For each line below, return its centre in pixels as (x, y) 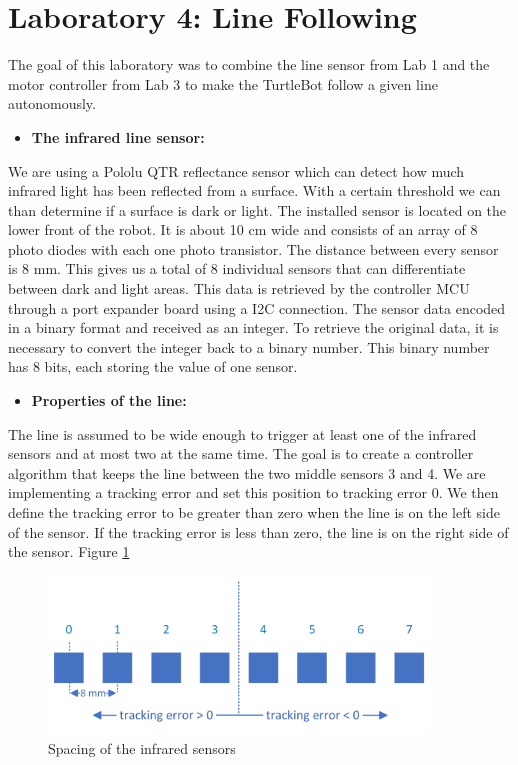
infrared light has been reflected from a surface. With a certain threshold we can (254, 190)
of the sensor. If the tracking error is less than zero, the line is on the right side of (258, 531)
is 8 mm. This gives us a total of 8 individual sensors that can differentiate (237, 268)
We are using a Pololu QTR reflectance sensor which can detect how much (236, 170)
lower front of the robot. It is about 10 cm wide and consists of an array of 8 (243, 229)
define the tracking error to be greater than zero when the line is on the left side (254, 512)
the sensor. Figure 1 (69, 551)
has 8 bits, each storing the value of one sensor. (153, 366)
